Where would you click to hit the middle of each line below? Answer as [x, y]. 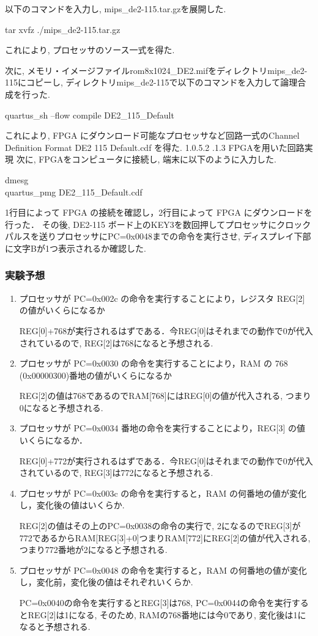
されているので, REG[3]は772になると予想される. [116, 473]
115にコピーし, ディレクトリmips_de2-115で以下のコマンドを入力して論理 [151, 82]
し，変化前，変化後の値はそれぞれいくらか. [106, 582]
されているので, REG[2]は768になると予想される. [116, 342]
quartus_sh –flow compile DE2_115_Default [90, 115]
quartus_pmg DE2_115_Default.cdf [74, 192]
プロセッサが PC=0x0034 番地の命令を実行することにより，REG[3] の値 [162, 428]
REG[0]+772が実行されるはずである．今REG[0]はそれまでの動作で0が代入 [166, 460]
